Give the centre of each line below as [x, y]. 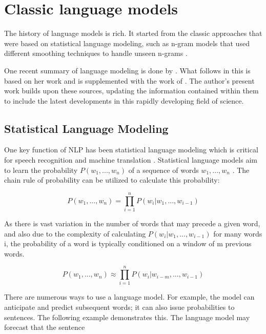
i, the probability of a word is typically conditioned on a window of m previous [128, 243]
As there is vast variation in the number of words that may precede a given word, [132, 223]
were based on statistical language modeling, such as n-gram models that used [127, 43]
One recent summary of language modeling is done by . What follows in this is [127, 70]
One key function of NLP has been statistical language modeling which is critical [131, 150]
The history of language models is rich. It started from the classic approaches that [133, 33]
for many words [238, 233]
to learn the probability [41, 170]
